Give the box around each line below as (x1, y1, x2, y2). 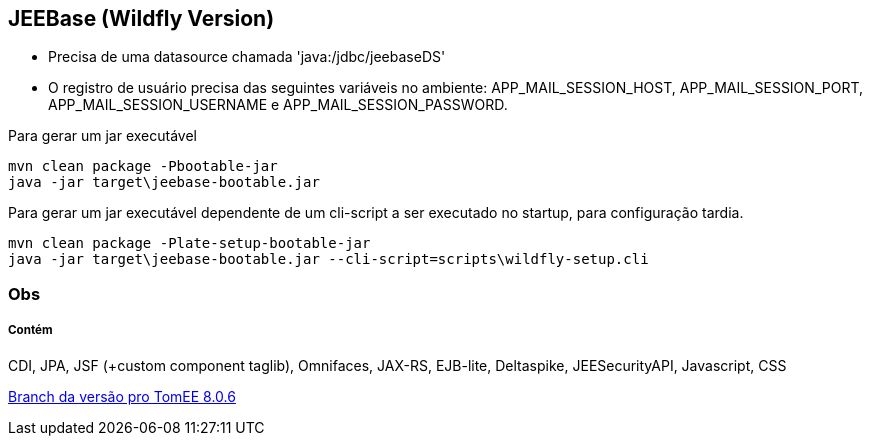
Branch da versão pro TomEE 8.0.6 (8, 387, 236, 405)
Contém (8, 323, 53, 338)
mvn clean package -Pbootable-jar (8, 158, 278, 175)
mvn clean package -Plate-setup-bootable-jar (8, 235, 371, 252)
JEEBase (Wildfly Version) (8, 6, 275, 31)
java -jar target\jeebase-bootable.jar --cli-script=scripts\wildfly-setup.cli (8, 251, 649, 268)
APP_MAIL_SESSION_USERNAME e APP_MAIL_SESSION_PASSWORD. (48, 96, 508, 114)
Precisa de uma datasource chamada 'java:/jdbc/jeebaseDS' (48, 48, 446, 66)
